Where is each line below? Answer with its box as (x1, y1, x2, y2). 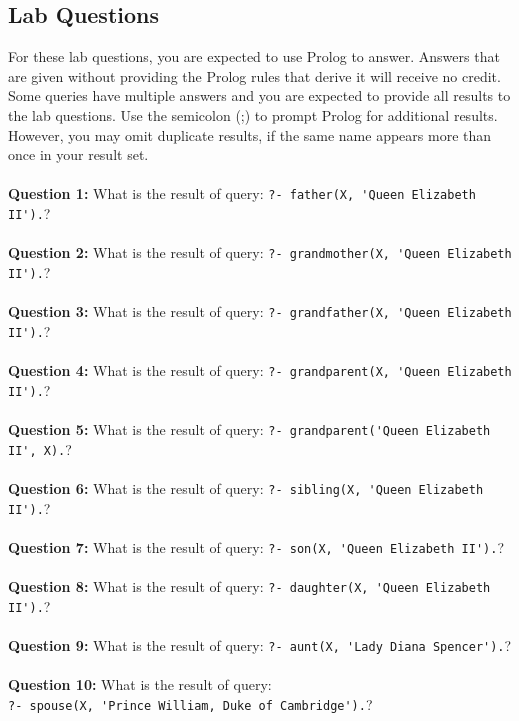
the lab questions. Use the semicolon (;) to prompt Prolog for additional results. (8, 104, 498, 125)
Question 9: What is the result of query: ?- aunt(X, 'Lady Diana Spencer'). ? (8, 634, 512, 655)
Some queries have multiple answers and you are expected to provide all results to (8, 85, 511, 106)
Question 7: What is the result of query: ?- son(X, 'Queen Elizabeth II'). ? (8, 536, 504, 557)
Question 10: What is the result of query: (8, 674, 272, 695)
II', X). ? (8, 438, 72, 459)
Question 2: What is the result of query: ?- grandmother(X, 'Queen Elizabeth (8, 242, 512, 263)
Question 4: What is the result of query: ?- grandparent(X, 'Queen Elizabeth (8, 360, 512, 381)
